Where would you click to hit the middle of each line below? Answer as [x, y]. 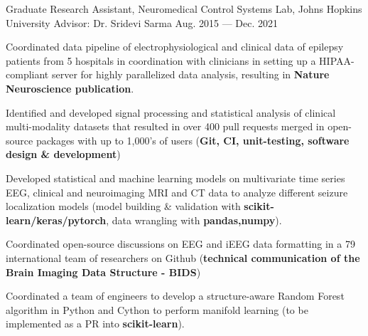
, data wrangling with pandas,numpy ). [194, 220]
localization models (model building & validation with [123, 206]
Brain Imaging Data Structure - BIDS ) [103, 272]
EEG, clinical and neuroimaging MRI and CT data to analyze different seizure [177, 192]
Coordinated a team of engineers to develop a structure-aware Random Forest [175, 296]
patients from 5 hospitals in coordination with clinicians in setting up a [161, 60]
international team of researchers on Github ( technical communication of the [183, 257]
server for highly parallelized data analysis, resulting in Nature [190, 74]
